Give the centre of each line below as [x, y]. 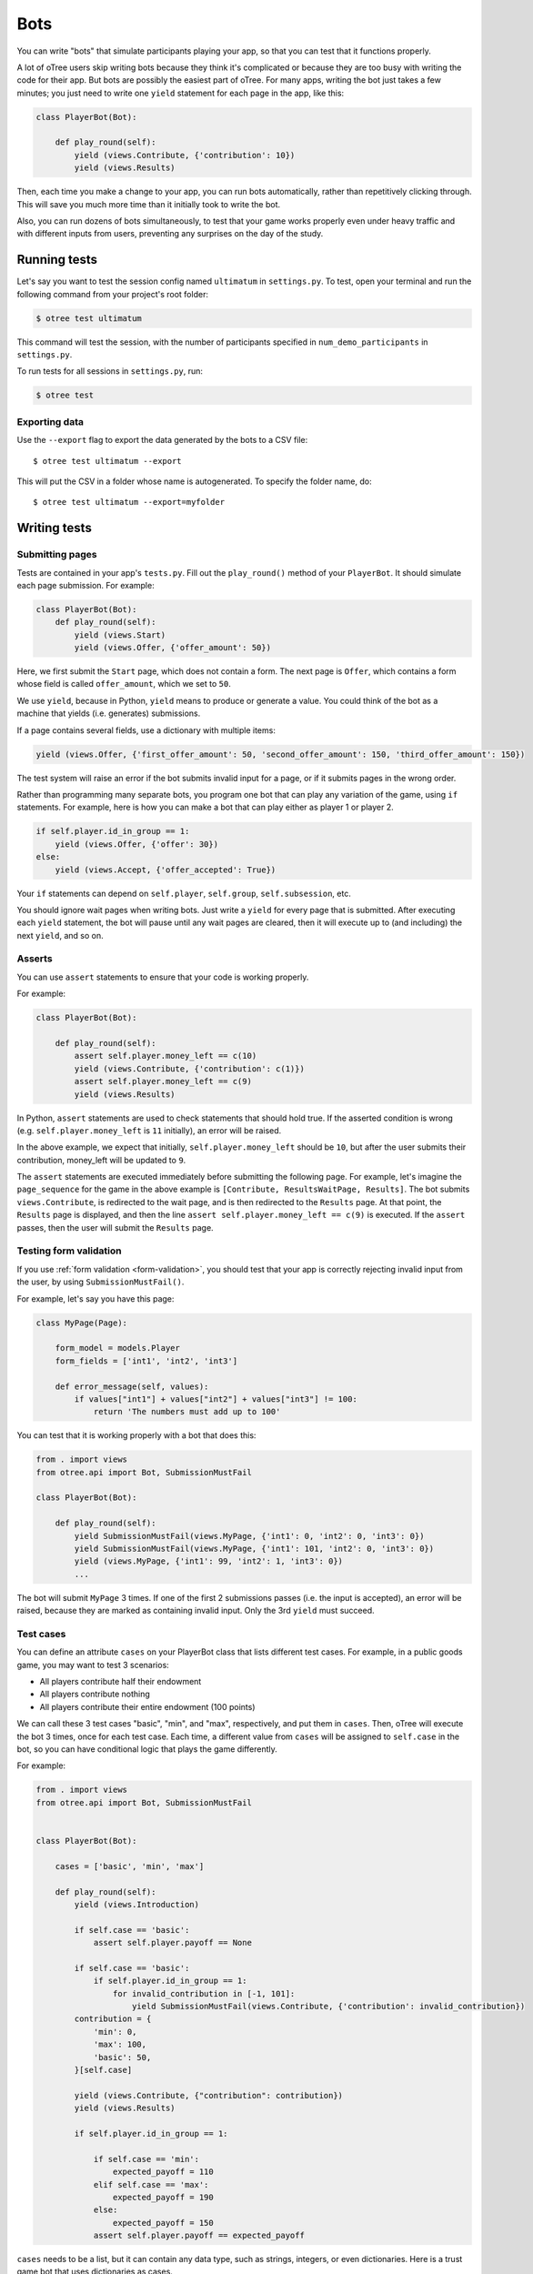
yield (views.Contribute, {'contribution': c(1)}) [189, 1068]
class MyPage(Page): [81, 1323]
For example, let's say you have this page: [96, 1298]
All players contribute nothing [95, 1694]
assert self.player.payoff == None [172, 1943]
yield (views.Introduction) [137, 1904]
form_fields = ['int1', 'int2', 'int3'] [146, 1361]
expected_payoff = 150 [163, 2223]
